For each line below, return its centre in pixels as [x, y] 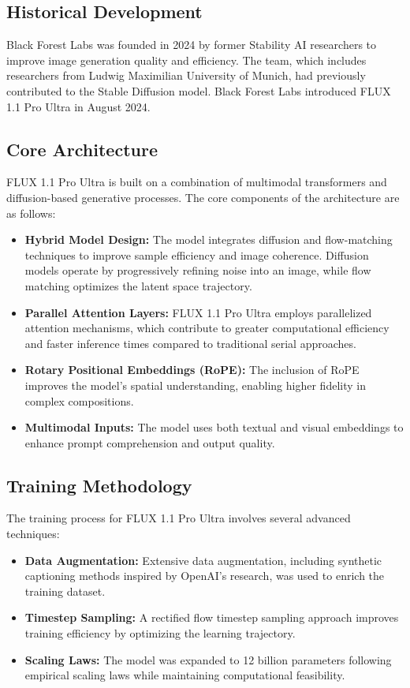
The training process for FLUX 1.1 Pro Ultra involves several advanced [179, 518]
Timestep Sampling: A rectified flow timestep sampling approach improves [212, 617]
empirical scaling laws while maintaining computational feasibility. [185, 675]
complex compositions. [79, 400]
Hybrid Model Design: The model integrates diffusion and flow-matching [209, 239]
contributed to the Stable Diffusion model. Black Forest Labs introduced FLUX [199, 90]
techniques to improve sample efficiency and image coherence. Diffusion [197, 254]
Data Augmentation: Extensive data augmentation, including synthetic [203, 560]
